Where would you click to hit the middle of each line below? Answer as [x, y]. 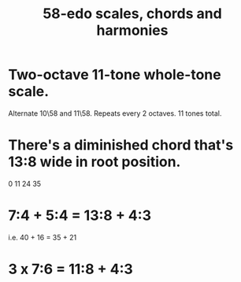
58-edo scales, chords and [132, 14]
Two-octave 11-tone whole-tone [115, 75]
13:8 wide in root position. [95, 162]
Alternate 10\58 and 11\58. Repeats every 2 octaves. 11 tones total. [115, 113]
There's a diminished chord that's [121, 145]
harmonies [132, 30]
